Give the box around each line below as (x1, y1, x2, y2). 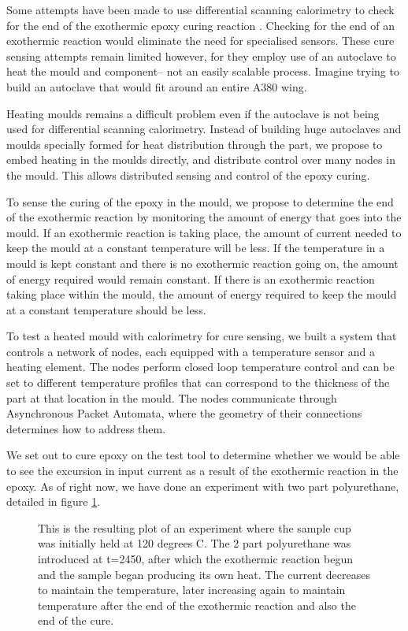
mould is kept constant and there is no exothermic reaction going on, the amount (6, 254, 399, 271)
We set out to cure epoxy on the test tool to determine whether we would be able (6, 447, 400, 463)
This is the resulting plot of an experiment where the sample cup (38, 519, 351, 536)
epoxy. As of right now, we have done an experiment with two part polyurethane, (6, 477, 399, 494)
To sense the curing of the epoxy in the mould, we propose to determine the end (6, 193, 394, 210)
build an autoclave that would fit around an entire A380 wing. (6, 78, 307, 95)
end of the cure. (38, 612, 114, 629)
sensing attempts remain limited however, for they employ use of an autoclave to (6, 47, 396, 64)
